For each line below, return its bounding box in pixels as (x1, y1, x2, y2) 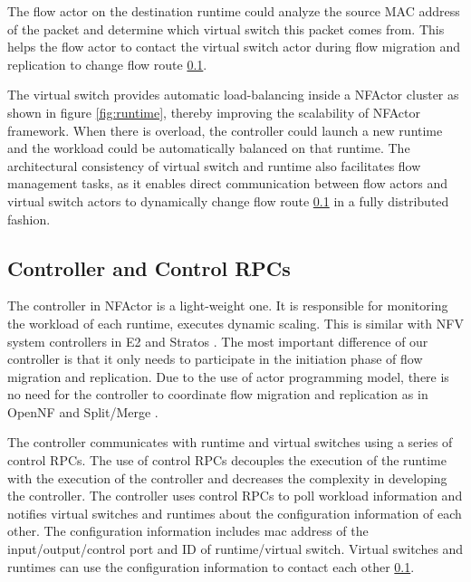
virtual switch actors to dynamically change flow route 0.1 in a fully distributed (7, 191, 449, 210)
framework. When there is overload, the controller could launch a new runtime (7, 120, 443, 139)
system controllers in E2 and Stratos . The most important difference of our (7, 331, 428, 350)
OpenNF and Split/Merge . (7, 402, 159, 421)
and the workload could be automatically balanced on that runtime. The (7, 138, 410, 157)
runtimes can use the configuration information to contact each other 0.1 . (7, 557, 415, 576)
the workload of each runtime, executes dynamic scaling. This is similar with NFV (7, 313, 464, 332)
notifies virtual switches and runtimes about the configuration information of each (7, 503, 462, 522)
